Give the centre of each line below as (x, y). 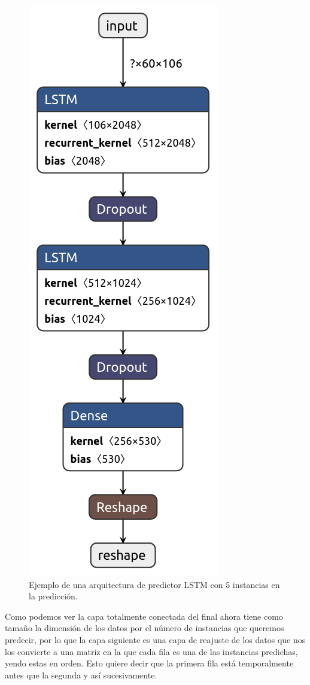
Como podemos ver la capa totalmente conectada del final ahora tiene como (144, 616)
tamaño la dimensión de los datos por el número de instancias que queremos (145, 628)
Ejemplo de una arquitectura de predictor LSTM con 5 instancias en (154, 584)
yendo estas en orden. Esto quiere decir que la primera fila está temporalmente (149, 663)
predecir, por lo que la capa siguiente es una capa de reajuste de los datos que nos (155, 639)
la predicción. (53, 596)
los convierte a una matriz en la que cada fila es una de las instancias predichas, (151, 651)
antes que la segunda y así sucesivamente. (81, 675)
